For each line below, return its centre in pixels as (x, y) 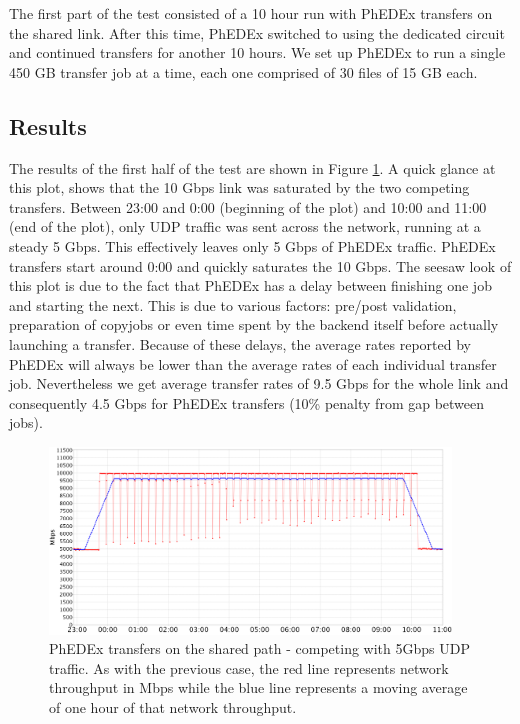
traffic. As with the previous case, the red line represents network (249, 667)
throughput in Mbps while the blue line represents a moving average (258, 687)
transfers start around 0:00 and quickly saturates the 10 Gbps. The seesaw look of (260, 265)
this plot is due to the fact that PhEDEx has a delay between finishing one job (250, 285)
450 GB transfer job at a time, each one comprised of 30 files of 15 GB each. (243, 71)
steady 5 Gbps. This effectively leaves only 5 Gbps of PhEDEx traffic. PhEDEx (252, 245)
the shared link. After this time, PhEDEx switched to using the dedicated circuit (257, 32)
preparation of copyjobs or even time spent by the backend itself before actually (254, 324)
